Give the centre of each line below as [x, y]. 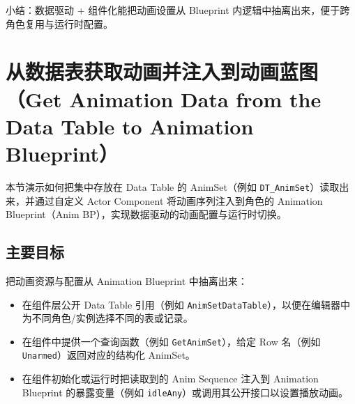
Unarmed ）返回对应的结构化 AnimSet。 [108, 355]
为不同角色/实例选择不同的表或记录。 [107, 318]
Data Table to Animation [130, 126]
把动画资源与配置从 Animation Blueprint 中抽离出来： [127, 280]
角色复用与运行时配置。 [59, 23]
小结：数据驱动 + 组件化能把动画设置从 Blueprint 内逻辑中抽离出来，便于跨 [178, 10]
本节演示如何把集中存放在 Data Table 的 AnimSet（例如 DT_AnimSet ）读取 [173, 186]
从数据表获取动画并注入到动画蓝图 [162, 71]
